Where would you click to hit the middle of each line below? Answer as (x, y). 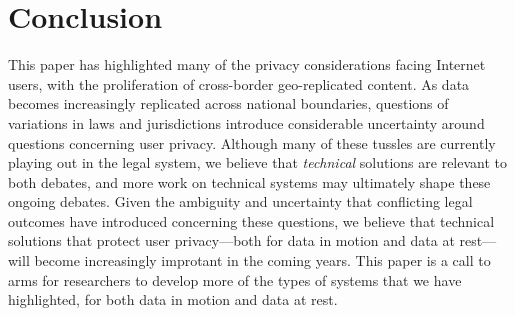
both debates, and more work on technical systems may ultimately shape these (249, 181)
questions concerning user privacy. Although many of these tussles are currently (252, 142)
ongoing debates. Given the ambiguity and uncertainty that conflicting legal (240, 201)
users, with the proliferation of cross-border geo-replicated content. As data (239, 83)
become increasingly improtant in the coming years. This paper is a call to (262, 260)
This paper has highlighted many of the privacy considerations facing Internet (247, 64)
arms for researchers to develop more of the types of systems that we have (235, 279)
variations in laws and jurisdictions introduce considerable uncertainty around (246, 122)
